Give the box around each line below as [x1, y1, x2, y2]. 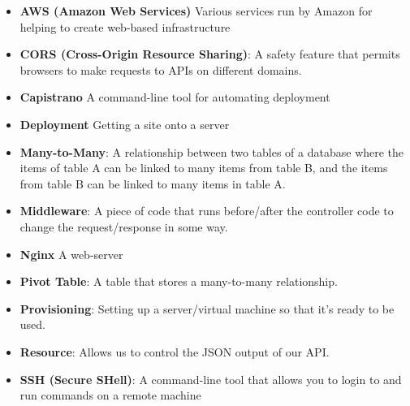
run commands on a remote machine [19, 387, 201, 404]
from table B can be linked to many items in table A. [19, 175, 286, 192]
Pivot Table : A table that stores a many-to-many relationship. [19, 273, 338, 290]
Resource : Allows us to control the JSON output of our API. [19, 343, 330, 360]
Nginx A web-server [19, 245, 123, 262]
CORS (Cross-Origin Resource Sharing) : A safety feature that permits [19, 45, 400, 63]
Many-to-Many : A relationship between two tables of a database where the [19, 143, 404, 160]
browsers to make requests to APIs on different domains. [19, 61, 302, 78]
